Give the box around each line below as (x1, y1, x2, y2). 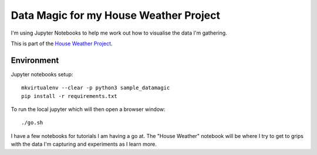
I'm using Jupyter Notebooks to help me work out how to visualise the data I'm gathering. (11, 29, 227, 36)
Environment (11, 55, 59, 65)
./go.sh (21, 119, 43, 126)
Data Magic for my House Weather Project (11, 9, 220, 22)
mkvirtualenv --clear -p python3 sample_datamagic (21, 85, 170, 91)
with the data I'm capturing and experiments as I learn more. (11, 141, 157, 148)
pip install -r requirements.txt (21, 93, 117, 99)
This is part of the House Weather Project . (11, 40, 113, 47)
